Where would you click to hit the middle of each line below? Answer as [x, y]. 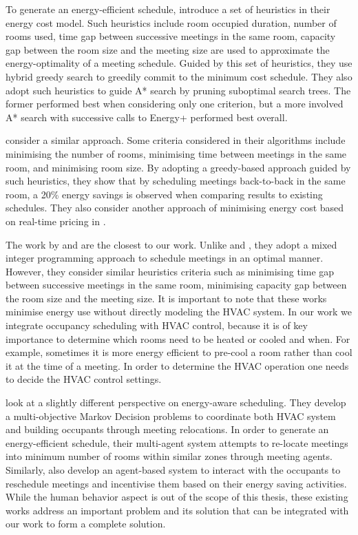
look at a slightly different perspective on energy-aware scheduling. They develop [176, 402]
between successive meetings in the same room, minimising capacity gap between [176, 285]
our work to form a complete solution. [86, 524]
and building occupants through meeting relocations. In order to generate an [167, 429]
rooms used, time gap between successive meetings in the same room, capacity [171, 36]
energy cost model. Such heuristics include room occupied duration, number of [171, 22]
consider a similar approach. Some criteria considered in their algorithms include [176, 140]
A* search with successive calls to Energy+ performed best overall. [147, 117]
